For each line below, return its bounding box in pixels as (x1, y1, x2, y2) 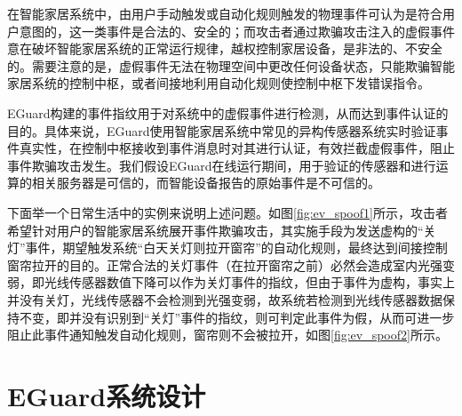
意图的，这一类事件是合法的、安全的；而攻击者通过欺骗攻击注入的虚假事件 (19, 21, 455, 40)
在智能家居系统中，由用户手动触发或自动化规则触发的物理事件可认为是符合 (7, 4, 442, 22)
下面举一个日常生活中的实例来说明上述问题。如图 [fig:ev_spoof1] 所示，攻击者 (7, 203, 448, 221)
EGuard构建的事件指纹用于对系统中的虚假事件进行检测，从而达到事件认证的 (7, 103, 449, 122)
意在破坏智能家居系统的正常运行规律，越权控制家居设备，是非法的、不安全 (7, 39, 442, 58)
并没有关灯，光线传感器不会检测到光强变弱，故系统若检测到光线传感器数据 (7, 290, 442, 308)
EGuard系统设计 (7, 377, 206, 413)
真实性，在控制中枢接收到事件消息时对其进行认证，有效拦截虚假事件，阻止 (19, 139, 455, 157)
